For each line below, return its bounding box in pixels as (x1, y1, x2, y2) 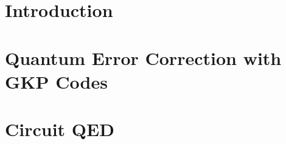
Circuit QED (5, 117, 114, 142)
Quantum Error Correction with (5, 45, 282, 70)
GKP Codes (5, 69, 108, 94)
